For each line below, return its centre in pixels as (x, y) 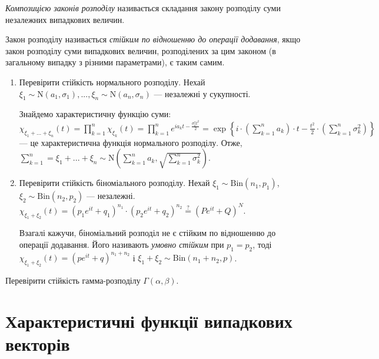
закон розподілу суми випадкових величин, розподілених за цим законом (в (141, 50)
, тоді (262, 245)
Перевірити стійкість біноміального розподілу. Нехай (114, 183)
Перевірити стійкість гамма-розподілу (73, 280)
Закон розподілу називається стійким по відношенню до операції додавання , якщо (153, 39)
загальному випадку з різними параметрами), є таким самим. (115, 62)
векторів (38, 344)
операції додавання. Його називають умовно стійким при (122, 245)
